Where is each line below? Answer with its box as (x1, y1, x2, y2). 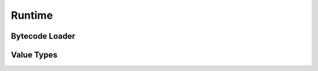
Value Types (11, 50, 58, 60)
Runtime (11, 9, 53, 22)
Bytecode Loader (11, 31, 76, 41)
